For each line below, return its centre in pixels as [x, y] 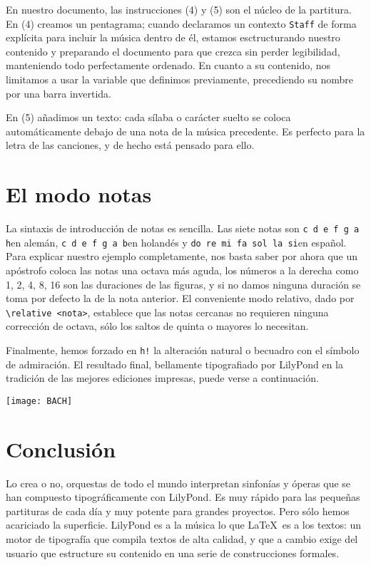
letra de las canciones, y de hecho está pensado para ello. [130, 145]
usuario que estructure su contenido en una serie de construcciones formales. [173, 553]
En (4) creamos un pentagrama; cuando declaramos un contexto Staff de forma [181, 23]
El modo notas [79, 194]
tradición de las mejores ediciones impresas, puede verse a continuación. [162, 378]
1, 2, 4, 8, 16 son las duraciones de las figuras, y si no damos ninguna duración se [183, 284]
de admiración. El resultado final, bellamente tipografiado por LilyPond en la [175, 364]
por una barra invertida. [59, 93]
